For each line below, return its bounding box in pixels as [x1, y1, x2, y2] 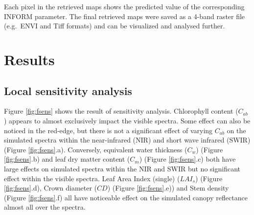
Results [4, 49, 55, 69]
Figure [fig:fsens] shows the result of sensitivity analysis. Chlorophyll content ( [4, 106, 238, 116]
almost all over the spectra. [4, 202, 86, 212]
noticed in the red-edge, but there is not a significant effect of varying [4, 125, 213, 135]
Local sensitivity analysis [4, 83, 132, 98]
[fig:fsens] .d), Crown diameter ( [4, 183, 97, 193]
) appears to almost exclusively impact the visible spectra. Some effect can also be [4, 115, 251, 125]
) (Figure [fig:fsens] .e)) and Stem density [107, 183, 229, 193]
